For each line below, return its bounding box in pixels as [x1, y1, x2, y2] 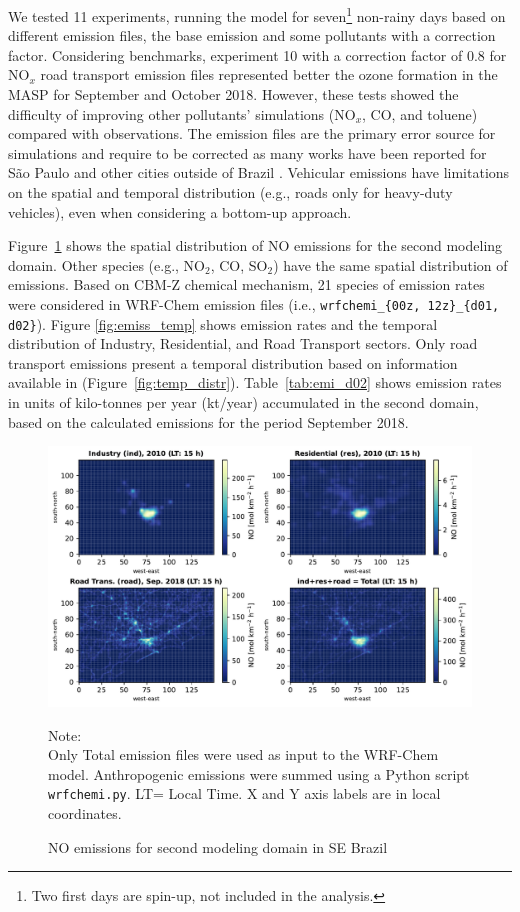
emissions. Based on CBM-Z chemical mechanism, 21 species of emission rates [8, 274, 485, 295]
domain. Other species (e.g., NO [8, 254, 205, 275]
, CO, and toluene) [362, 103, 478, 124]
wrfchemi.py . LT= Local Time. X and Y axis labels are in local [48, 783, 441, 804]
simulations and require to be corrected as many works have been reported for [8, 142, 487, 163]
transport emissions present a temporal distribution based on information [8, 352, 458, 373]
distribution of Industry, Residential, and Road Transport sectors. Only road [8, 333, 478, 354]
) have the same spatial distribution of [273, 254, 508, 275]
